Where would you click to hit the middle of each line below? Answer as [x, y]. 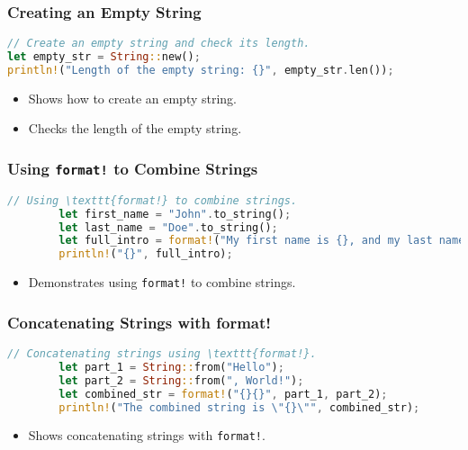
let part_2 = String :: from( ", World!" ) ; [181, 380]
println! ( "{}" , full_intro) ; [146, 254]
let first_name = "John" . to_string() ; [175, 214]
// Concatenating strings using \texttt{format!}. [162, 354]
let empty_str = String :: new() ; [104, 57]
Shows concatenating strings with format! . [147, 435]
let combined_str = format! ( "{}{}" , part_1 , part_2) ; [223, 394]
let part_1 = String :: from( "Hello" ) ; [171, 367]
